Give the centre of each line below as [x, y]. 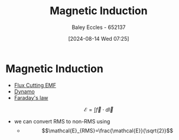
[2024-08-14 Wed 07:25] [99, 38]
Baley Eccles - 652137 [99, 27]
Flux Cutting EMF [35, 85]
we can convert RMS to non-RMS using [62, 121]
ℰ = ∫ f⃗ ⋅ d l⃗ [99, 109]
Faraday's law [31, 97]
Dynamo [24, 91]
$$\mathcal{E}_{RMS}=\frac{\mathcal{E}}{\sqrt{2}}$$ [108, 131]
